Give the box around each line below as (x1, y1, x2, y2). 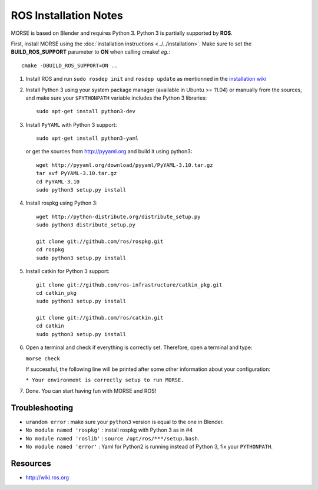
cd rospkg (36, 246, 64, 253)
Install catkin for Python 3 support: (25, 268, 110, 275)
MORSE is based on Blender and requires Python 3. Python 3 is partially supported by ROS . (11, 29, 233, 37)
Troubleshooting (11, 403, 74, 413)
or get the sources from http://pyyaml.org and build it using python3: (25, 148, 193, 155)
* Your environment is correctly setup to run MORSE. (25, 377, 184, 383)
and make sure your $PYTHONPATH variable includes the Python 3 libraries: (25, 94, 207, 101)
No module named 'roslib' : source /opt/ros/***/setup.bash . (25, 435, 200, 442)
